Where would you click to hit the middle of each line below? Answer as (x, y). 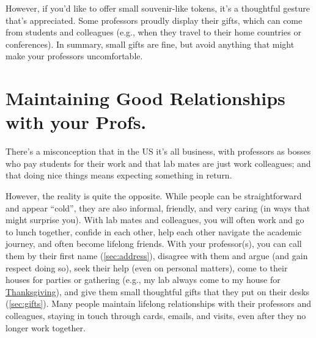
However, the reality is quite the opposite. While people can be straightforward (154, 196)
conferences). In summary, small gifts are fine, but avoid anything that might (150, 44)
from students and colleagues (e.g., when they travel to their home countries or (153, 32)
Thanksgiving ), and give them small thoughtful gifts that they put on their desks (158, 291)
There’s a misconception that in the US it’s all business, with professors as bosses (158, 151)
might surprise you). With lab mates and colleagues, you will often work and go (155, 220)
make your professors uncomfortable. (74, 56)
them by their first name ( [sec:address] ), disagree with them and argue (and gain (157, 256)
